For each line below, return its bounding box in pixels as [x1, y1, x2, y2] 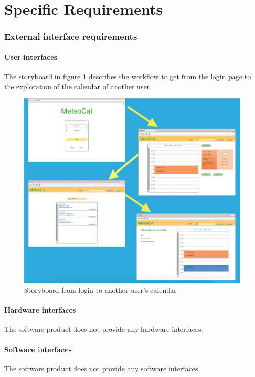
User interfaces [4, 51, 57, 62]
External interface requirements [4, 30, 137, 43]
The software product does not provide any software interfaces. [4, 363, 200, 373]
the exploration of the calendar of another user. [4, 81, 151, 91]
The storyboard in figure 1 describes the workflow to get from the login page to [4, 71, 251, 82]
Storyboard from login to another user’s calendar [24, 284, 177, 295]
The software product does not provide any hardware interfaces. [4, 324, 203, 334]
